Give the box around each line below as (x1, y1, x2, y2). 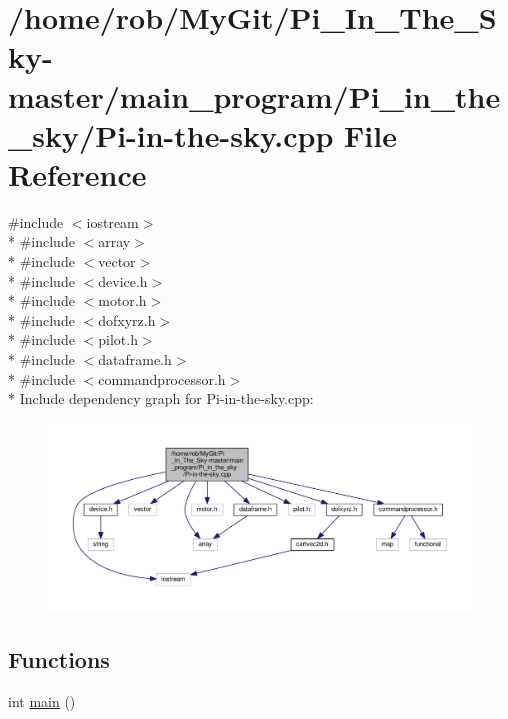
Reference (8, 153, 147, 194)
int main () (8, 691, 76, 711)
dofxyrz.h (98, 309, 156, 330)
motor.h (98, 290, 147, 311)
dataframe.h (98, 349, 172, 370)
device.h (98, 270, 148, 291)
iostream (86, 211, 139, 232)
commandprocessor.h (98, 368, 226, 389)
